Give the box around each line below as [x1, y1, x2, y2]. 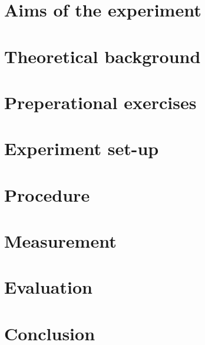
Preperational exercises [4, 90, 197, 114]
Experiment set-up [4, 136, 159, 160]
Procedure [4, 182, 90, 206]
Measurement [4, 229, 117, 253]
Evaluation [4, 275, 92, 299]
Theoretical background [4, 44, 201, 68]
